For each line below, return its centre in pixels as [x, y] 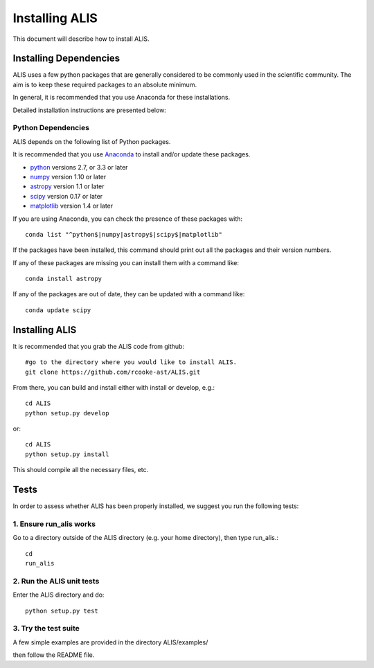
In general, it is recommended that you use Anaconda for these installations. [122, 98]
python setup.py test [62, 611]
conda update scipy [58, 310]
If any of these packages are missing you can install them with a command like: [126, 262]
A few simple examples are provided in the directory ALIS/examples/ [110, 642]
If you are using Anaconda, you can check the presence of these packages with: [127, 219]
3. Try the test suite [46, 629]
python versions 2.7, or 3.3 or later [79, 167]
